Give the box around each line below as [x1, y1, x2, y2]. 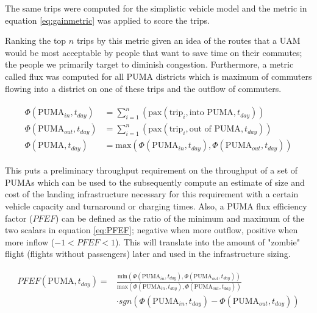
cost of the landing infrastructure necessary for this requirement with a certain [5, 188, 299, 200]
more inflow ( [5, 235, 55, 248]
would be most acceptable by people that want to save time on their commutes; [5, 46, 302, 58]
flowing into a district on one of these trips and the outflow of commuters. [5, 82, 282, 94]
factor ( [5, 211, 33, 224]
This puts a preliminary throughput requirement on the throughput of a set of [5, 164, 298, 177]
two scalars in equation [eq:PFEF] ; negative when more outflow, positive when [5, 223, 298, 236]
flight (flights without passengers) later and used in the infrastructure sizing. [5, 247, 291, 260]
